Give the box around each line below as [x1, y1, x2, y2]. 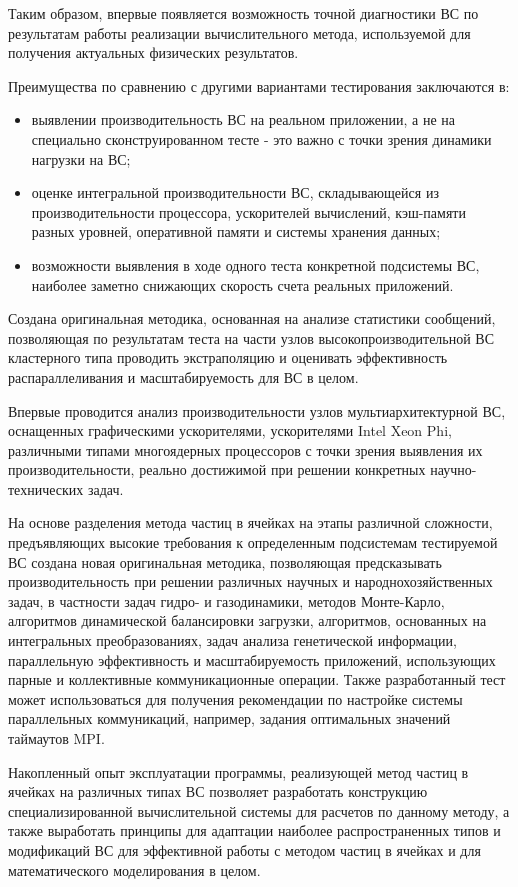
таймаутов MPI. [8, 728, 105, 748]
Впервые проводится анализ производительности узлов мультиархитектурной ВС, [8, 400, 506, 421]
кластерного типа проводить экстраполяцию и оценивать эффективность [8, 347, 448, 368]
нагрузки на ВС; [31, 148, 131, 169]
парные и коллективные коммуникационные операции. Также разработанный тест [8, 669, 506, 690]
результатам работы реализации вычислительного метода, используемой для [8, 22, 471, 43]
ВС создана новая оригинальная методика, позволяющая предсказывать [8, 551, 442, 572]
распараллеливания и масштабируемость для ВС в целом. [8, 366, 359, 387]
